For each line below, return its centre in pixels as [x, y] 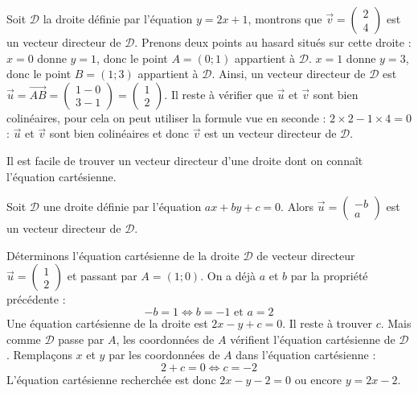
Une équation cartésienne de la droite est [107, 323]
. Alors [297, 207]
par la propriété [329, 276]
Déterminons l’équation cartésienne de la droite [123, 255]
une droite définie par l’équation [122, 207]
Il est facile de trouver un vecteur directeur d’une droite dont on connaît [185, 160]
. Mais [396, 323]
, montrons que [285, 19]
